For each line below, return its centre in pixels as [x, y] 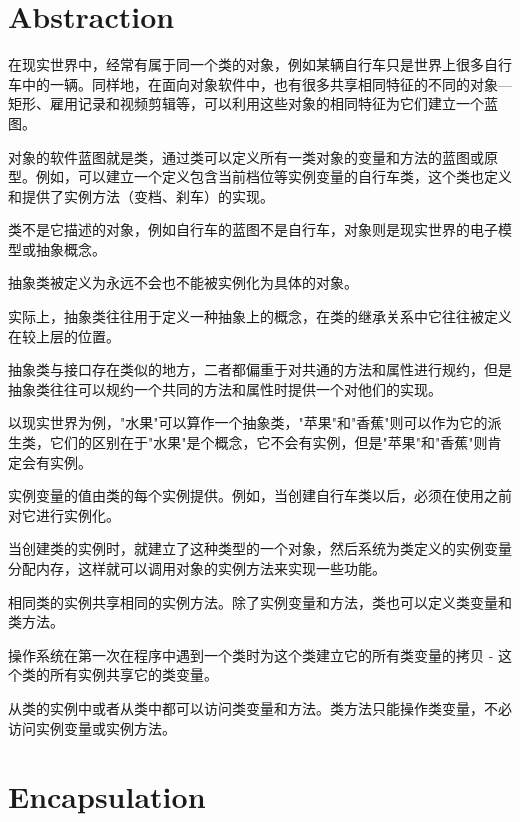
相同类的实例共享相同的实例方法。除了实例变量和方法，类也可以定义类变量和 [260, 601]
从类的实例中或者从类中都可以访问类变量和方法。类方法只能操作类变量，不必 [260, 707]
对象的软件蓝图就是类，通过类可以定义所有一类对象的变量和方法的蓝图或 [246, 156]
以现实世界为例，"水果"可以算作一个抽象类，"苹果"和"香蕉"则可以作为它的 [248, 422]
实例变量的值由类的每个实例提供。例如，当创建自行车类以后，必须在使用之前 [260, 495]
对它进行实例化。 [64, 514]
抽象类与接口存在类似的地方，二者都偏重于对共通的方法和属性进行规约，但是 [260, 369]
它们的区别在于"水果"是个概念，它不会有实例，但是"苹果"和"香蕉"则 [268, 442]
